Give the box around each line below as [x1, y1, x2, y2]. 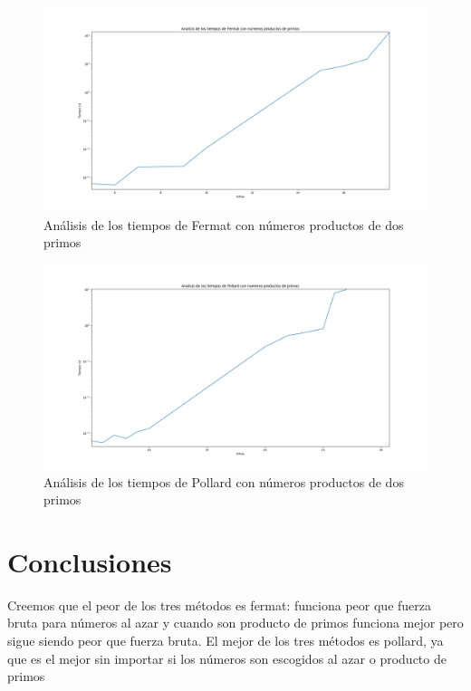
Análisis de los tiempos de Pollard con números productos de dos [43, 472, 404, 491]
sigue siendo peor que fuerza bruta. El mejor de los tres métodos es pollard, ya [7, 631, 444, 650]
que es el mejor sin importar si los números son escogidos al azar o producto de [7, 648, 447, 667]
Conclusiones [7, 542, 172, 580]
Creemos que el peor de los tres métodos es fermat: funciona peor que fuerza [7, 595, 432, 614]
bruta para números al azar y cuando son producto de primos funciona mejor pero [7, 613, 464, 632]
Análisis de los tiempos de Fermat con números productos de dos [43, 215, 404, 234]
